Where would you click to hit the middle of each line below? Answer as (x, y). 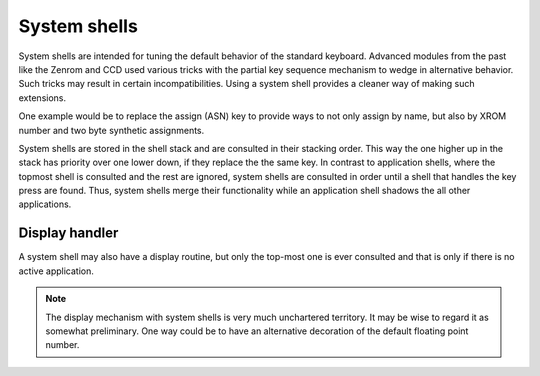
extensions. (42, 97)
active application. (56, 271)
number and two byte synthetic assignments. (111, 130)
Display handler (68, 233)
